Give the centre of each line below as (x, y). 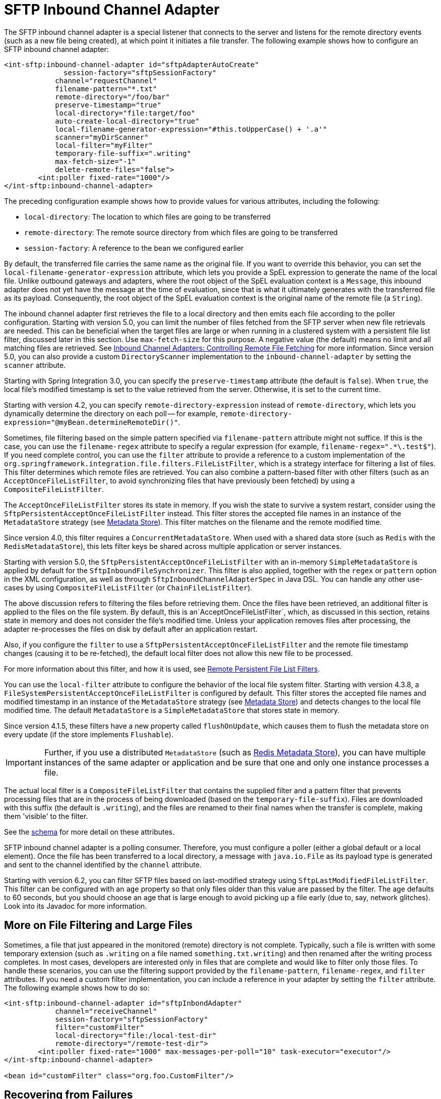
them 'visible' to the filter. (46, 816)
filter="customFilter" (100, 1027)
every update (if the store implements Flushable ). (89, 734)
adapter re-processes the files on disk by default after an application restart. (131, 629)
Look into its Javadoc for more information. (76, 906)
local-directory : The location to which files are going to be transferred (147, 216)
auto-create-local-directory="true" (127, 121)
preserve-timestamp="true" (108, 105)
